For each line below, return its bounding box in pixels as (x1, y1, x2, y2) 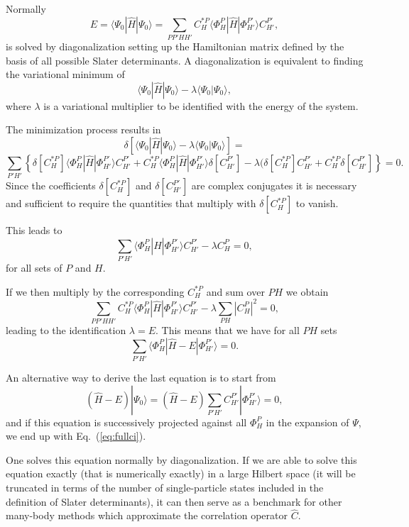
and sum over (206, 284, 265, 299)
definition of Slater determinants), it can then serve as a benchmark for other (6, 494, 342, 509)
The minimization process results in (6, 122, 161, 137)
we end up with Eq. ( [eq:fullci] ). (6, 428, 146, 443)
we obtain (285, 284, 329, 299)
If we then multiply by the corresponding (6, 284, 185, 299)
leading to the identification (6, 323, 126, 338)
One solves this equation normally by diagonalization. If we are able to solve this (6, 452, 357, 467)
